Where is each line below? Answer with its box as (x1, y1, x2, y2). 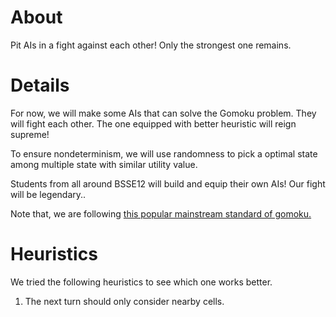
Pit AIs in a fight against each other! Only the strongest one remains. (10, 39, 292, 51)
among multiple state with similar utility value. (10, 158, 198, 170)
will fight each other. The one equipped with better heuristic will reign (10, 117, 297, 130)
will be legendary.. (10, 188, 87, 200)
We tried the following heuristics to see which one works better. (10, 276, 273, 288)
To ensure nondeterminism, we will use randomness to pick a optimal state (10, 147, 318, 160)
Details (10, 74, 70, 97)
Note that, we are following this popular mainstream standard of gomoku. (10, 207, 312, 220)
